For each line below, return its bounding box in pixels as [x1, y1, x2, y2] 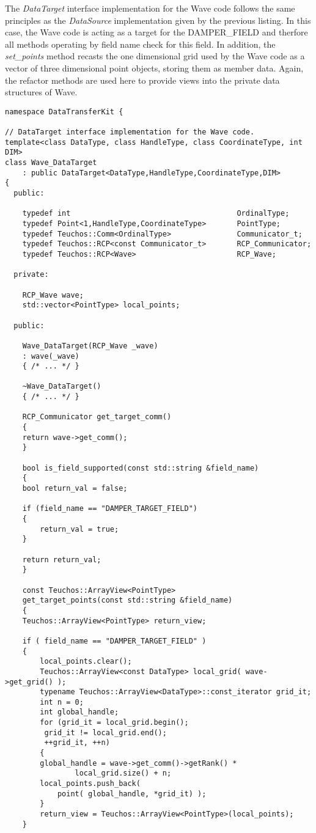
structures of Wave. [5, 86, 78, 98]
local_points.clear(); [40, 657, 132, 666]
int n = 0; [40, 697, 84, 706]
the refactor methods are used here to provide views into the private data [5, 73, 280, 86]
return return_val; [22, 555, 101, 564]
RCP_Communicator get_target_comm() [22, 413, 172, 422]
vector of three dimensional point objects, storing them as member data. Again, [5, 61, 304, 74]
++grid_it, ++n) [44, 738, 110, 747]
